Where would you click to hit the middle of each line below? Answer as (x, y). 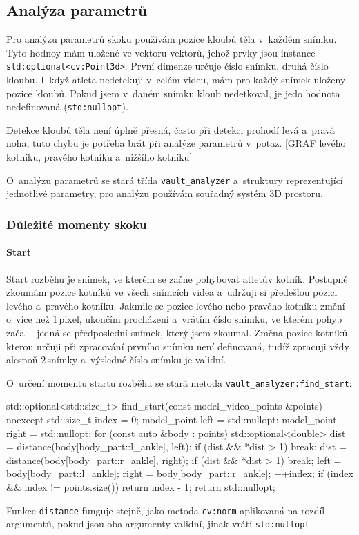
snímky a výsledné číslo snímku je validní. (137, 360)
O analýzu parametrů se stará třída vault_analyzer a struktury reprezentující (175, 180)
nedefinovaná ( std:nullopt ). (67, 107)
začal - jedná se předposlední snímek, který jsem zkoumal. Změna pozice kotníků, (178, 332)
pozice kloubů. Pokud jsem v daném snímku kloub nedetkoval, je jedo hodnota (173, 93)
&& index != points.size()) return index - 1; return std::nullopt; (141, 486)
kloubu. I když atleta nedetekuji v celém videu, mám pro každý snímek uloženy (176, 80)
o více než (28, 319)
